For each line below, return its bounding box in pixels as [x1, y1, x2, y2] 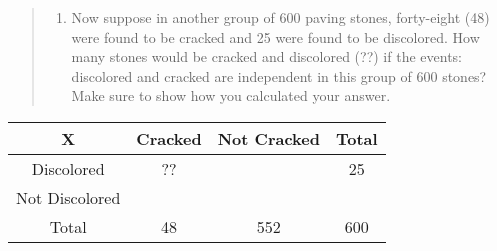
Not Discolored [16, 185, 121, 209]
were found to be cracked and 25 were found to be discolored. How [71, 26, 480, 47]
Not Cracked [217, 126, 320, 150]
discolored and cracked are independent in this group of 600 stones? [71, 65, 487, 86]
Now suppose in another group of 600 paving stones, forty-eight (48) [71, 7, 490, 27]
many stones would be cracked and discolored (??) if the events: [71, 46, 462, 67]
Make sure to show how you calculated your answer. [71, 85, 391, 106]
